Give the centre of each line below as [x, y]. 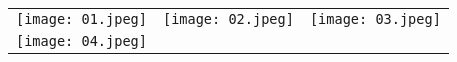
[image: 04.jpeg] [81, 41]
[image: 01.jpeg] [81, 19]
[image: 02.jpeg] [228, 19]
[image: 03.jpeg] [375, 19]
